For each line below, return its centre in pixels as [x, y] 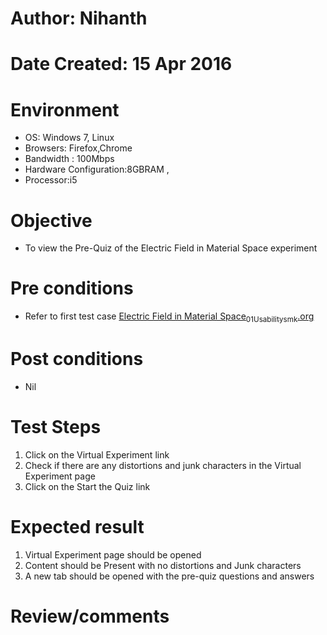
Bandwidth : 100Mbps [69, 159]
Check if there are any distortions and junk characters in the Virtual [163, 465]
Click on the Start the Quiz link [87, 486]
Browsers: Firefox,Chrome [78, 148]
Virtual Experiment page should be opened [113, 554]
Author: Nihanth [79, 18]
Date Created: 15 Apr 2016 [121, 64]
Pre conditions [72, 288]
